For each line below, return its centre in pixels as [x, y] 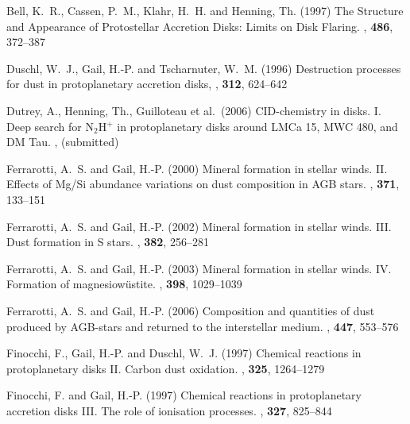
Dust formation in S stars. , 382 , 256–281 [108, 242]
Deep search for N [50, 126]
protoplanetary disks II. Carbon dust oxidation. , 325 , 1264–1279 [166, 368]
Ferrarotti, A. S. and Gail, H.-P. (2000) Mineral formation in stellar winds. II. [197, 168]
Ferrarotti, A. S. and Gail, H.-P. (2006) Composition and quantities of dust [191, 310]
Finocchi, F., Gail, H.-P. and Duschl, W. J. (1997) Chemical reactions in [184, 353]
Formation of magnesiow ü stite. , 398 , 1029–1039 [124, 284]
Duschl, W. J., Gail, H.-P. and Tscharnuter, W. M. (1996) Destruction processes [204, 68]
